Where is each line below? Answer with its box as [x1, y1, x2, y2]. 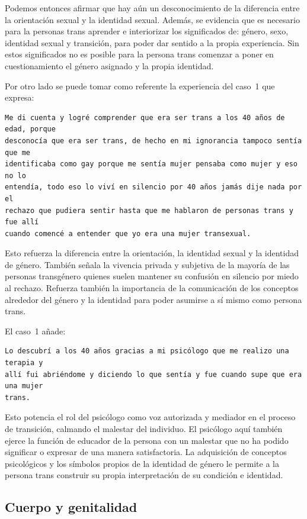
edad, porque [5, 125, 56, 134]
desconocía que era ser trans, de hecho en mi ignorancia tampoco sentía [5, 136, 302, 145]
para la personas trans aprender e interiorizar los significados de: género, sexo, [5, 25, 289, 37]
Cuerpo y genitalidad [5, 498, 137, 516]
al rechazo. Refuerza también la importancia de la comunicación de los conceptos [5, 282, 299, 294]
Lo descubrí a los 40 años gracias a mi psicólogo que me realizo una [5, 347, 289, 356]
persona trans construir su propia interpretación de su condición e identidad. [5, 469, 283, 481]
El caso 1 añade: [5, 324, 66, 337]
